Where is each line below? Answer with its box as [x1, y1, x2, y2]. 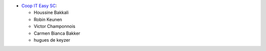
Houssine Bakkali [33, 10, 69, 16]
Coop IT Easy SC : [21, 3, 57, 8]
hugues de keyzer [33, 37, 70, 43]
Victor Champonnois [33, 24, 76, 29]
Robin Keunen [33, 16, 63, 22]
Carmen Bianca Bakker [33, 30, 81, 36]
